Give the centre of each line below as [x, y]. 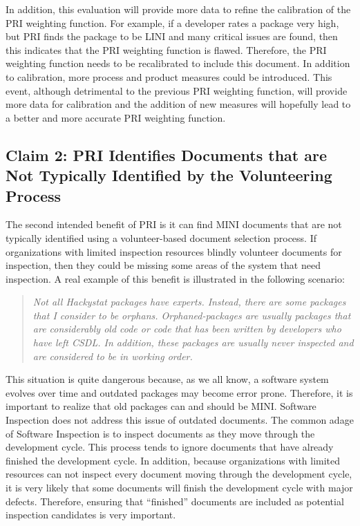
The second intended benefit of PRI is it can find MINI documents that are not [174, 224]
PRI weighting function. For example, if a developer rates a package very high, [172, 22]
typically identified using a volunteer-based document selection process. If [161, 237]
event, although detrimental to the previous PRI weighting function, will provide [177, 90]
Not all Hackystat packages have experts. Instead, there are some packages [189, 302]
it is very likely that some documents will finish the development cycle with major [179, 488]
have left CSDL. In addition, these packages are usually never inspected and [193, 342]
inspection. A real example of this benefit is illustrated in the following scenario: [175, 278]
